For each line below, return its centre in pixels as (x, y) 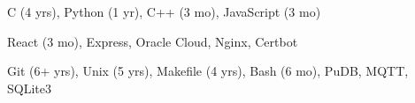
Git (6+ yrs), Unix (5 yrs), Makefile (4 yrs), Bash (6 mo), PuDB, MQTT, (208, 71)
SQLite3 (29, 88)
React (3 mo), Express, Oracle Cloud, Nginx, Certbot (153, 41)
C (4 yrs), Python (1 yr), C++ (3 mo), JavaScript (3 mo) (164, 11)
